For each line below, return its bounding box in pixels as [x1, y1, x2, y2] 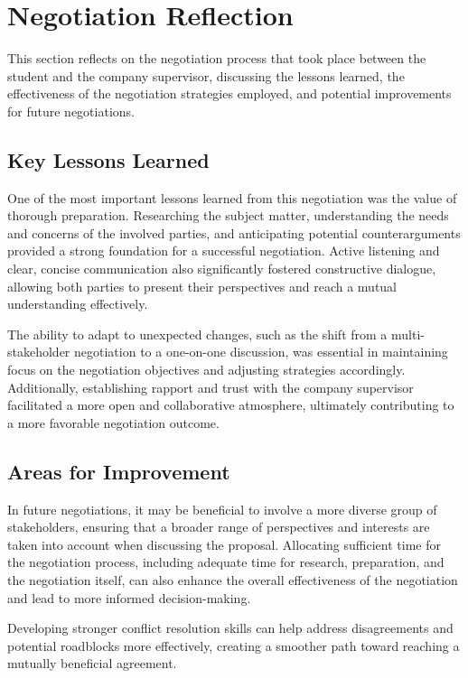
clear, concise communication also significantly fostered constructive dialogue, [7, 259, 436, 278]
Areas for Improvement [7, 457, 230, 485]
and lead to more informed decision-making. [7, 588, 251, 607]
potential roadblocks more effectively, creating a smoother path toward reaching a [7, 636, 460, 655]
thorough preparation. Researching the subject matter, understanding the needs [7, 206, 449, 225]
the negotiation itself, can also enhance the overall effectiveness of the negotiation [7, 571, 458, 589]
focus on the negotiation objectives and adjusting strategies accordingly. [7, 360, 406, 379]
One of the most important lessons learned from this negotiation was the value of [7, 188, 457, 207]
